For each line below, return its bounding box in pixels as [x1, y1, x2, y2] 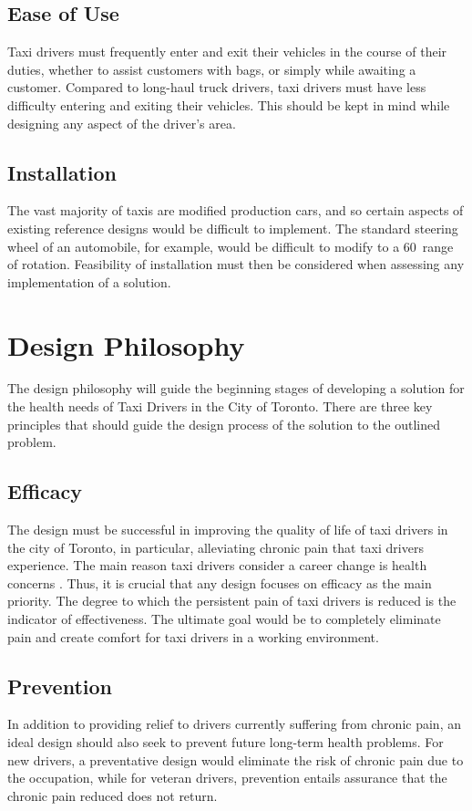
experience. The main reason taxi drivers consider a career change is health [7, 556, 427, 575]
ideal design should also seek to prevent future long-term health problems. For [7, 733, 444, 751]
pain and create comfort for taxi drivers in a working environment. [7, 627, 379, 646]
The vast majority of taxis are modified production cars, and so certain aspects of [7, 201, 464, 220]
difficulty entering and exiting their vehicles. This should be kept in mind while [7, 95, 450, 114]
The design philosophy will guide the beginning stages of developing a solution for [7, 379, 465, 398]
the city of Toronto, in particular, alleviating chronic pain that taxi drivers [7, 537, 424, 556]
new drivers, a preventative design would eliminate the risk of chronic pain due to [7, 750, 464, 769]
